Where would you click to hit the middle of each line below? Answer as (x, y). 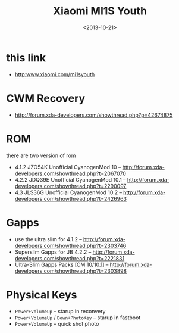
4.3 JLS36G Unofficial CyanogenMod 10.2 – (68, 192)
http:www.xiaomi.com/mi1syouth (55, 74)
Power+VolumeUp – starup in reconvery (60, 312)
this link (26, 57)
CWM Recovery (46, 98)
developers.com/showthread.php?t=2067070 (70, 173)
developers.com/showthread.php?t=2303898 (70, 271)
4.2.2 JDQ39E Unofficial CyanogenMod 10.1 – (70, 179)
